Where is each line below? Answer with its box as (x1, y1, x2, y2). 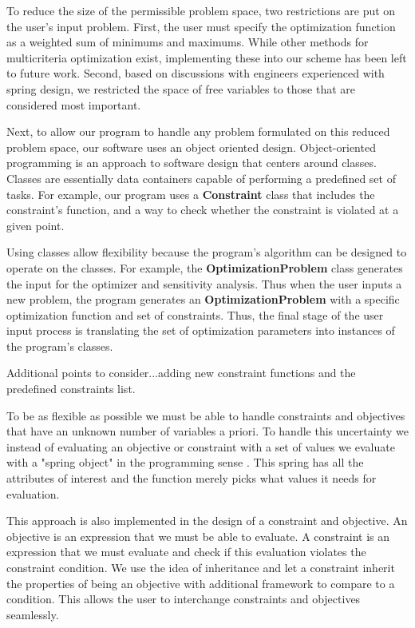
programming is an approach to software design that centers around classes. (6, 154, 377, 171)
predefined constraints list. (6, 380, 136, 397)
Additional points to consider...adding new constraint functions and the (6, 364, 356, 381)
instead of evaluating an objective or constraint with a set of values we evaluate (6, 438, 395, 455)
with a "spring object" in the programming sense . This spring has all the (6, 454, 364, 471)
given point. (6, 217, 65, 233)
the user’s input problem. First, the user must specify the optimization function (6, 18, 396, 34)
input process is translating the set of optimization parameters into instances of (6, 322, 395, 339)
